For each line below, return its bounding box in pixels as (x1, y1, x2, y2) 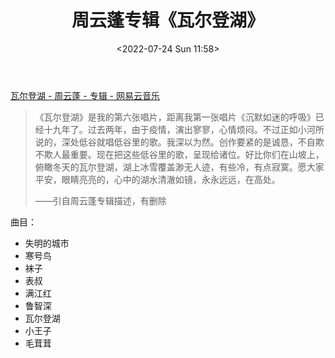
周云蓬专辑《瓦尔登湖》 (71, 9, 265, 32)
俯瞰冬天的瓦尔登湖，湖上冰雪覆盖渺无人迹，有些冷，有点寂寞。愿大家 (34, 161, 325, 173)
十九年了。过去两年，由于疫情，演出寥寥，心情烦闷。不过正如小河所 (43, 123, 325, 135)
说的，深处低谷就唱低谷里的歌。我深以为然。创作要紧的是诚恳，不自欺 (34, 136, 325, 148)
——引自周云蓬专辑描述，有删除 (34, 194, 167, 206)
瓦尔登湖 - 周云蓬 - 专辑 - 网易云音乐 (10, 89, 160, 101)
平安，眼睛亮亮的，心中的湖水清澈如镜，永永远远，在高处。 (34, 173, 281, 185)
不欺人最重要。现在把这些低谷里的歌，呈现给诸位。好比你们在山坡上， (34, 148, 325, 160)
